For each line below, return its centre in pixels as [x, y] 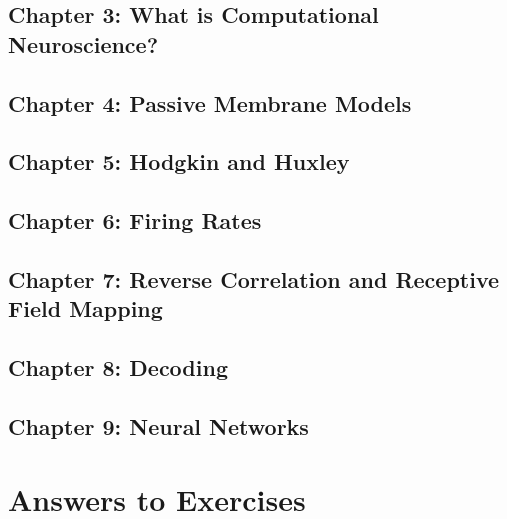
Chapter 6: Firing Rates [135, 220]
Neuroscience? [83, 43]
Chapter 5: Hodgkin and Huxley [179, 161]
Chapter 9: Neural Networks [158, 425]
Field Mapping [85, 308]
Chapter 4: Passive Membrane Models [210, 102]
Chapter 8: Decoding [118, 367]
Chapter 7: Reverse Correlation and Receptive [254, 278]
